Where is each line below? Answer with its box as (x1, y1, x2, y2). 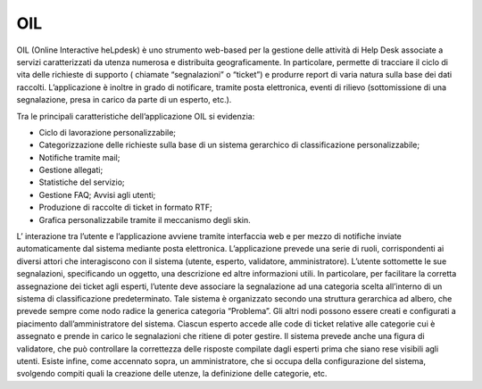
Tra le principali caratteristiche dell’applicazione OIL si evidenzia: (16, 111, 255, 121)
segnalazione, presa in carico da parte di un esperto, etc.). (16, 95, 232, 105)
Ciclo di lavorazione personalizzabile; (38, 127, 177, 137)
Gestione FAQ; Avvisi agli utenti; (38, 189, 156, 200)
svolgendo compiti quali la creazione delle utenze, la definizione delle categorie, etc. (16, 368, 328, 379)
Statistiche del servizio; (38, 177, 125, 187)
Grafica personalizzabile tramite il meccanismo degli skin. (38, 214, 252, 225)
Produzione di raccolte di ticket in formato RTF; (38, 202, 213, 213)
